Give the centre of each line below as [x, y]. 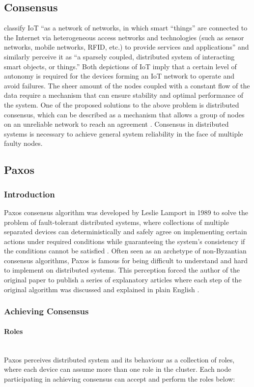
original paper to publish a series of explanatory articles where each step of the [123, 280]
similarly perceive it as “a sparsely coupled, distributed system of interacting [119, 56]
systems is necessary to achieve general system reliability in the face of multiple [124, 133]
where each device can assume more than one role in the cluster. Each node [118, 369]
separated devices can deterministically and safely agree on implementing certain [126, 232]
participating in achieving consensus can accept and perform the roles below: [120, 378]
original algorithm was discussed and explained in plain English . [102, 289]
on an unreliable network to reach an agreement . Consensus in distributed [116, 124]
